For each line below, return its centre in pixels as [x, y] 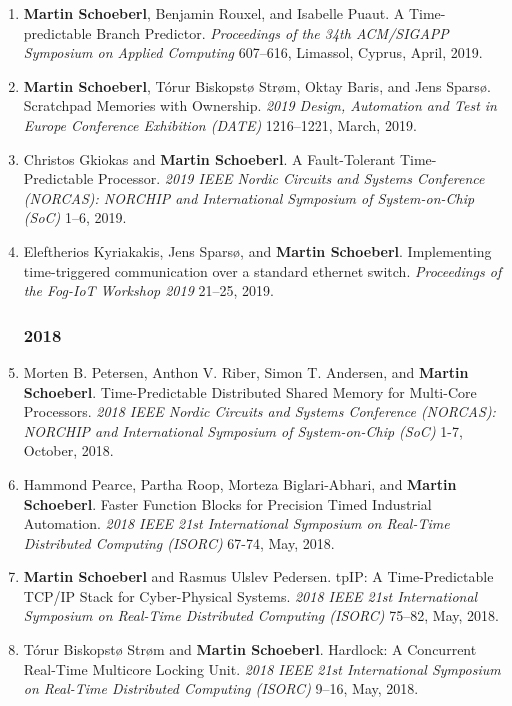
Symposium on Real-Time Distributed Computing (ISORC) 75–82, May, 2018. [261, 615]
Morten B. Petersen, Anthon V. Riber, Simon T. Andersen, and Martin [246, 371]
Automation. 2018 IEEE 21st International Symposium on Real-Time [236, 523]
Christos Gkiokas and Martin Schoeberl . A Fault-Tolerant [209, 158]
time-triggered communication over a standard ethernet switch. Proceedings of [262, 270]
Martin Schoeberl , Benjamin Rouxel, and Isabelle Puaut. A [214, 13]
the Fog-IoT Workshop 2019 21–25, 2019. [148, 290]
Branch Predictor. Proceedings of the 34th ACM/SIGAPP [272, 32]
